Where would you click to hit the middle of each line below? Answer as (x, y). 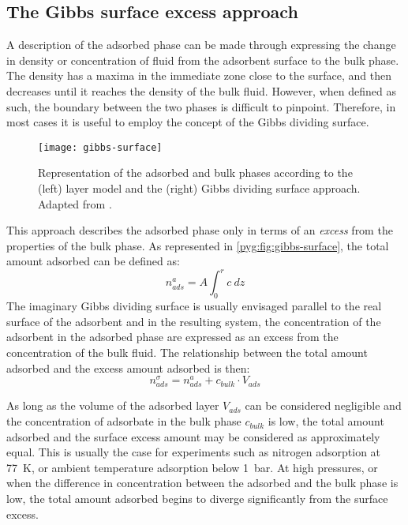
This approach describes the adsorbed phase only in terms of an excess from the (200, 230)
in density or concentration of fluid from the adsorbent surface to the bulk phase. (203, 60)
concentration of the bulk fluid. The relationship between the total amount (187, 352)
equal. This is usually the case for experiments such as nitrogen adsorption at (194, 452)
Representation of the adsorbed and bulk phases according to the (195, 172)
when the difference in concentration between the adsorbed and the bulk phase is (202, 483)
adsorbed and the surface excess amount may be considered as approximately (193, 436)
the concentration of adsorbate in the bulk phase (124, 421)
